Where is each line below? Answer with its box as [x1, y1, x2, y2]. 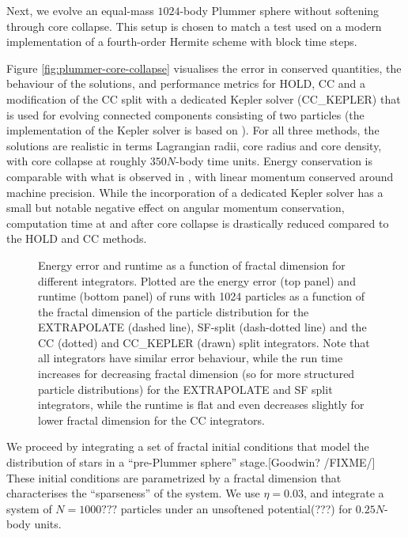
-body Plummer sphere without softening [179, 2, 380, 18]
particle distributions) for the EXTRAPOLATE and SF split [38, 380, 333, 397]
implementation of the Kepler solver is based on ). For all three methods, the [6, 122, 380, 138]
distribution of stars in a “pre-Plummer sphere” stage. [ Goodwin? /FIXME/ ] [6, 454, 376, 471]
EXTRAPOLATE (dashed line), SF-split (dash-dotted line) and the [38, 319, 367, 335]
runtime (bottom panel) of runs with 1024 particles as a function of [38, 288, 365, 304]
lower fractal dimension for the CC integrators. [38, 411, 265, 428]
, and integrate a [303, 485, 384, 501]
